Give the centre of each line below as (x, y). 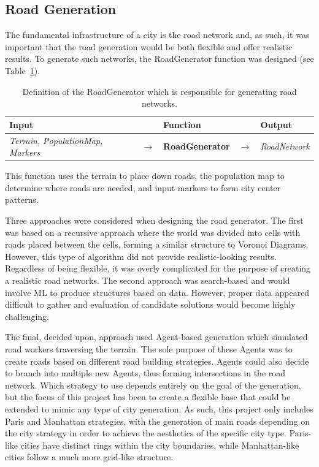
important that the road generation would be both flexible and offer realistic (149, 46)
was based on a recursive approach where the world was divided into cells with (153, 232)
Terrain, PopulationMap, (56, 140)
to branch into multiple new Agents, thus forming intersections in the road (145, 373)
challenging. (27, 316)
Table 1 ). (23, 70)
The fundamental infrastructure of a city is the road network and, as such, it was (157, 35)
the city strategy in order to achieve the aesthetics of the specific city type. (146, 433)
